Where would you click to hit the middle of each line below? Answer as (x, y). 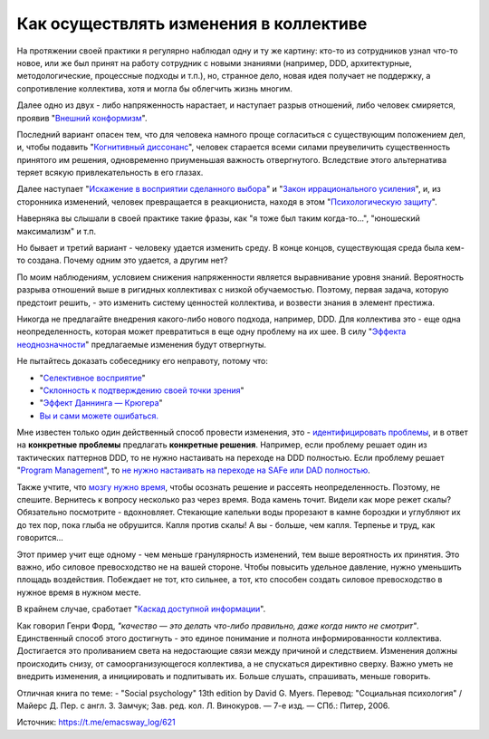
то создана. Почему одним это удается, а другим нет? (122, 260)
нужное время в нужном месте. (79, 592)
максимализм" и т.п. (57, 231)
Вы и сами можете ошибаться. (99, 416)
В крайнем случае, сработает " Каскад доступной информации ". (141, 609)
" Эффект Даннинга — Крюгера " (101, 403)
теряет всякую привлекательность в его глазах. (110, 173)
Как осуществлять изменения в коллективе (192, 24)
